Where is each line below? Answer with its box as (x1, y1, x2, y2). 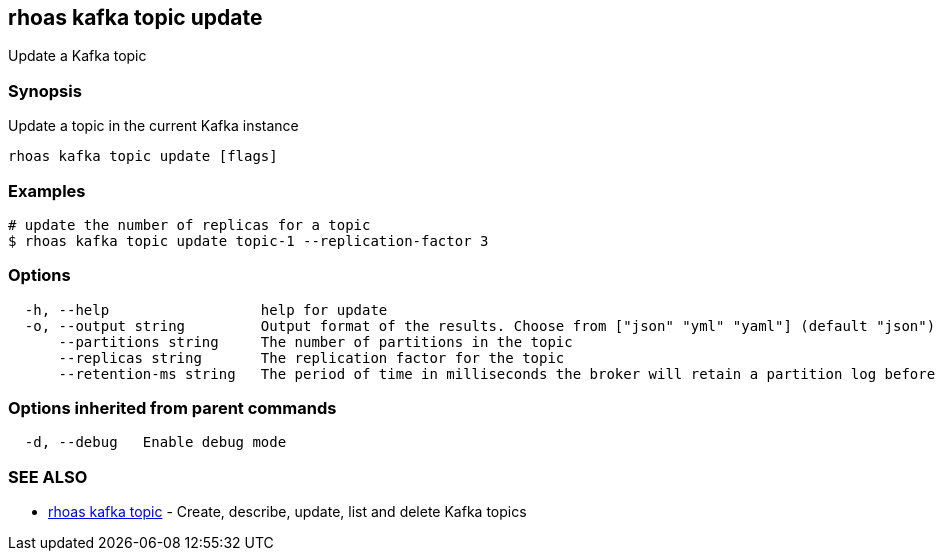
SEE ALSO (8, 466, 88, 487)
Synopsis (8, 80, 82, 101)
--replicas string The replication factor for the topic (58, 349, 565, 366)
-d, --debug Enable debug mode (24, 434, 287, 451)
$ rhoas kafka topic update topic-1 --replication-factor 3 (8, 232, 489, 249)
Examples (8, 180, 86, 201)
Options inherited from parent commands (8, 398, 337, 419)
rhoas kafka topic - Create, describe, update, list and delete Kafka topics (48, 503, 527, 521)
